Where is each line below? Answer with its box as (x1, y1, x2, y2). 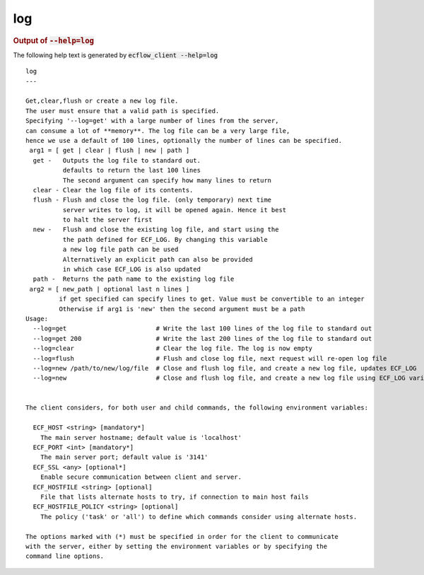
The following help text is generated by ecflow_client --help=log (13, 50, 218, 59)
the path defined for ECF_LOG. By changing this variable (62, 236, 268, 243)
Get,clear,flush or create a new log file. (25, 97, 179, 105)
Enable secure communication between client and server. (40, 473, 242, 481)
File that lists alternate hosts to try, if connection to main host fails (40, 493, 309, 501)
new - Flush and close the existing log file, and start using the (33, 226, 279, 233)
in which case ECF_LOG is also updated (62, 265, 201, 274)
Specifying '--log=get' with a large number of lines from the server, (25, 117, 279, 125)
